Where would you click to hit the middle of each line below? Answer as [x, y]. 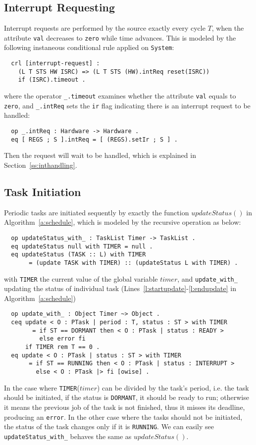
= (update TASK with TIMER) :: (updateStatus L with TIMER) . [133, 263]
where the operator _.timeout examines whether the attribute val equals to [120, 96]
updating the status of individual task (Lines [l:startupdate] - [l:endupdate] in [120, 288]
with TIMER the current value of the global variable [81, 278]
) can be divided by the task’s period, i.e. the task [173, 387]
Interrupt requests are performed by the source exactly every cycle [105, 28]
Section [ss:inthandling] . [41, 165]
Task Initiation [43, 191]
